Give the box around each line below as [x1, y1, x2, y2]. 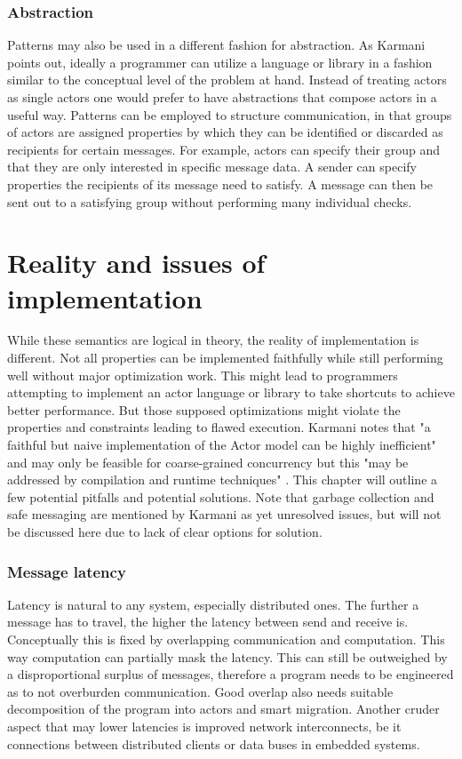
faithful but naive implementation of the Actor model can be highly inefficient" [7, 435, 436, 454]
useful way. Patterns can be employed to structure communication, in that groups [7, 105, 452, 124]
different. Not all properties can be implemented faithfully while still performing [7, 348, 443, 367]
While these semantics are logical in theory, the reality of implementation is [7, 331, 419, 349]
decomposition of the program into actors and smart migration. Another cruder [7, 699, 440, 718]
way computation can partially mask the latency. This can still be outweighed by [7, 647, 448, 666]
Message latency [7, 560, 126, 582]
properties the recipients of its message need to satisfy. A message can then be [7, 174, 434, 193]
